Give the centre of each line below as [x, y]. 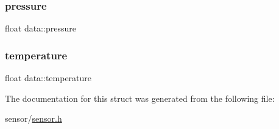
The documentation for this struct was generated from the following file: [140, 98]
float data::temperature [48, 78]
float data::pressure [41, 28]
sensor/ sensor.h [34, 118]
